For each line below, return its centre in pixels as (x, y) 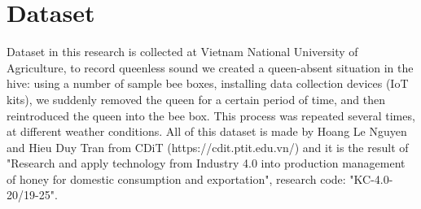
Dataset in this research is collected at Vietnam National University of (182, 52)
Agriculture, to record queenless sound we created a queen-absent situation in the (210, 67)
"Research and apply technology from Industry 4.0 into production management (206, 163)
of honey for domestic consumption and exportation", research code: (176, 179)
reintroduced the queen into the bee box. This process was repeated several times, (211, 115)
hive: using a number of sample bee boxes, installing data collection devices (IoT (208, 83)
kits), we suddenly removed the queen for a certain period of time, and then (196, 99)
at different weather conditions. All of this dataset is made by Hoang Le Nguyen (207, 131)
